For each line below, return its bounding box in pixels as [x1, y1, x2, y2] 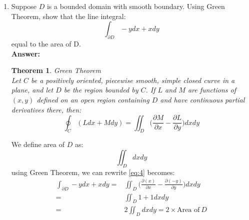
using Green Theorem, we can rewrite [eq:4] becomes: [11, 166, 175, 177]
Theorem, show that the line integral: [11, 10, 126, 21]
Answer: [11, 48, 40, 58]
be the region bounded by [63, 84, 138, 95]
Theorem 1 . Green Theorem [11, 65, 101, 75]
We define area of [11, 139, 65, 149]
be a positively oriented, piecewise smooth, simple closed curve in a [30, 74, 235, 85]
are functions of [187, 84, 236, 95]
